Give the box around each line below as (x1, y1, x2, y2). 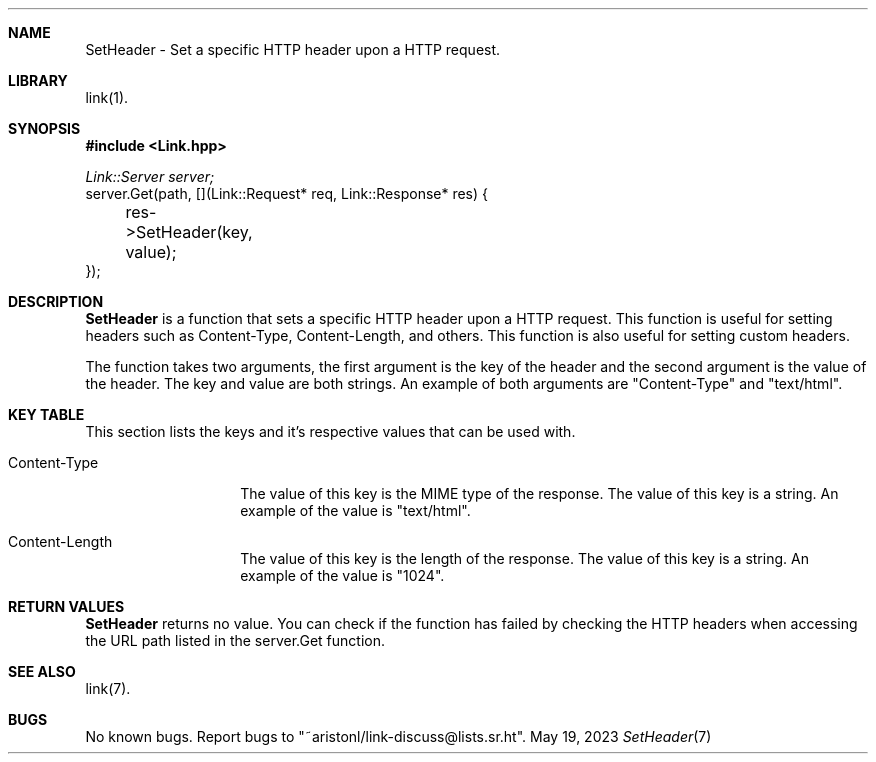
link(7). (85, 680, 131, 697)
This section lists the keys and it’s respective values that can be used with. (85, 423, 576, 440)
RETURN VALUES (8, 598, 125, 615)
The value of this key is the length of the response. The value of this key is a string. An (240, 550, 809, 567)
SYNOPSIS (8, 120, 81, 137)
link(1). (85, 89, 129, 106)
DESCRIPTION (8, 293, 104, 310)
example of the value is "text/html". (240, 502, 471, 519)
